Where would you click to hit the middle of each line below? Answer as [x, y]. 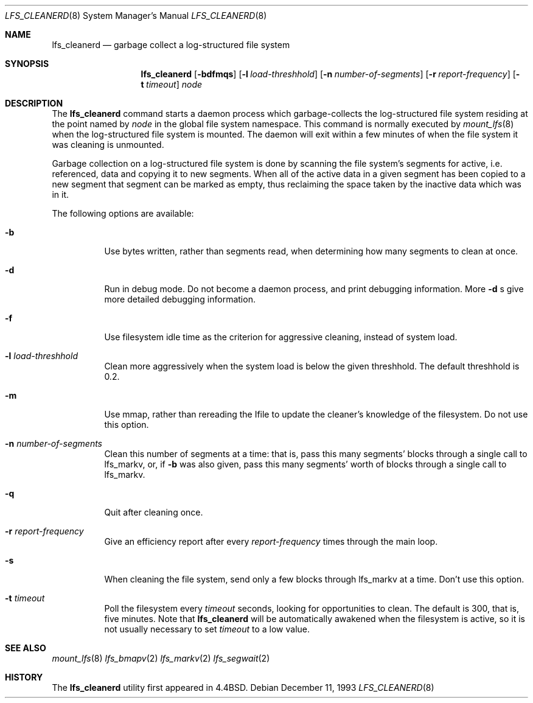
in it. [60, 194]
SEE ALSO [26, 648]
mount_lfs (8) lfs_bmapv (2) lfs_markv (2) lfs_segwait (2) [161, 658]
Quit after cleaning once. [154, 512]
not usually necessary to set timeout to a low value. [207, 629]
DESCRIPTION [34, 103]
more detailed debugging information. [180, 299]
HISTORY [24, 677]
